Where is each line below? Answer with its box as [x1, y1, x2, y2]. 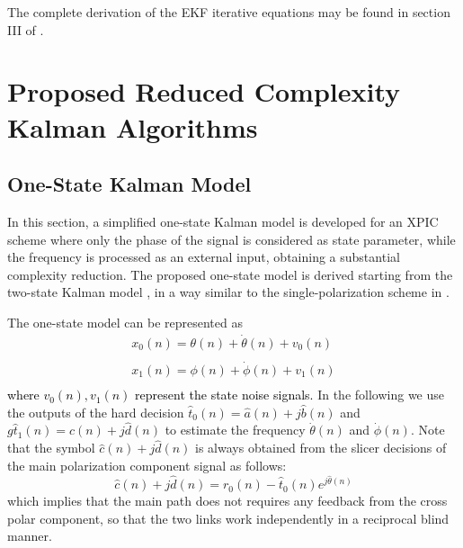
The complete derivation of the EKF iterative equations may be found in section [7, 3, 450, 21]
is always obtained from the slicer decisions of [195, 438, 447, 457]
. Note [410, 420, 445, 439]
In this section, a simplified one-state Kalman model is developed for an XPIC [7, 211, 439, 230]
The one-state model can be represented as [7, 312, 243, 331]
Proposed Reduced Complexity [7, 73, 401, 110]
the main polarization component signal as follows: [7, 455, 287, 474]
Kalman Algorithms [7, 108, 258, 145]
